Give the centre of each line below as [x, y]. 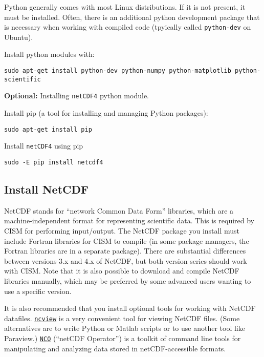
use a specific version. [38, 291]
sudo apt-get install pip [48, 129]
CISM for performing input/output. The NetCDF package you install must [122, 230]
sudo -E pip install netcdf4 [54, 162]
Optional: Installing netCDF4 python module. [76, 96]
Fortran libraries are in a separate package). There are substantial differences [125, 251]
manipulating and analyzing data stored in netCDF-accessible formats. [115, 348]
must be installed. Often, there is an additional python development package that [132, 17]
